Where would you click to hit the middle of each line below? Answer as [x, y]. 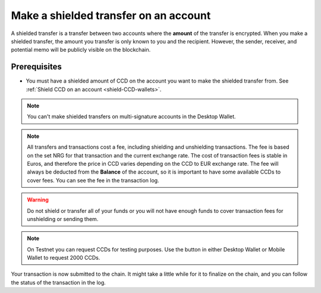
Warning [38, 200]
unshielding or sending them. [63, 219]
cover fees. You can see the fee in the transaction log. [93, 180]
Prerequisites [36, 67]
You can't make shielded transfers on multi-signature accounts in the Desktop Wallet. [131, 116]
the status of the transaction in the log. [59, 282]
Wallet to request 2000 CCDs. [64, 258]
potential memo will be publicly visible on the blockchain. [81, 50]
